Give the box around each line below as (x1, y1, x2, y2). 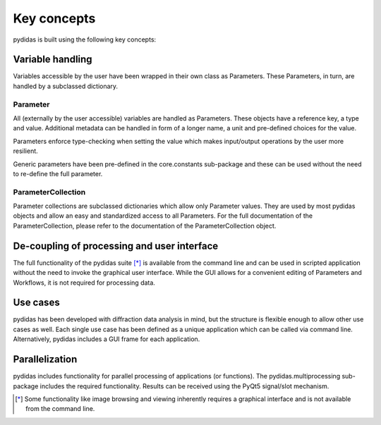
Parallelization (13, 353, 78, 366)
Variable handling (13, 54, 92, 66)
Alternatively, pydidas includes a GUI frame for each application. (13, 335, 200, 343)
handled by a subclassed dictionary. (13, 82, 119, 90)
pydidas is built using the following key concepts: (13, 35, 157, 44)
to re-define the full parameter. (13, 169, 103, 178)
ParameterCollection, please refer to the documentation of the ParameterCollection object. (13, 221, 277, 230)
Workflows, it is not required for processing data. (13, 278, 155, 287)
